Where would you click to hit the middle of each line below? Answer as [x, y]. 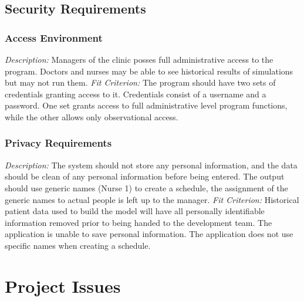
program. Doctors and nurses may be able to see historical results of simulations [149, 71]
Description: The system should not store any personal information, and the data [151, 165]
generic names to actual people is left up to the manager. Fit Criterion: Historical [152, 199]
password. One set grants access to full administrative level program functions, [146, 105]
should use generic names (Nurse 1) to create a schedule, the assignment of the [146, 187]
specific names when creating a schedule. [78, 245]
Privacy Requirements [58, 143]
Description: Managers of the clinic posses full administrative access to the [139, 59]
